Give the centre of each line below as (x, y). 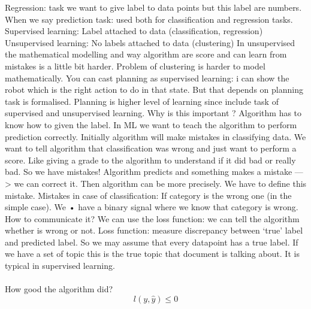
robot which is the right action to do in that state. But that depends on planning (154, 90)
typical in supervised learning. (60, 266)
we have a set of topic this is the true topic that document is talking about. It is (152, 254)
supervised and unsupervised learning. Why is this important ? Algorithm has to (153, 113)
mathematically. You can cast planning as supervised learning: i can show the (147, 78)
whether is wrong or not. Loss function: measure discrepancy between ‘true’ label (154, 230)
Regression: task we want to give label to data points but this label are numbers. (153, 7)
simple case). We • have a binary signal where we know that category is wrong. (152, 207)
